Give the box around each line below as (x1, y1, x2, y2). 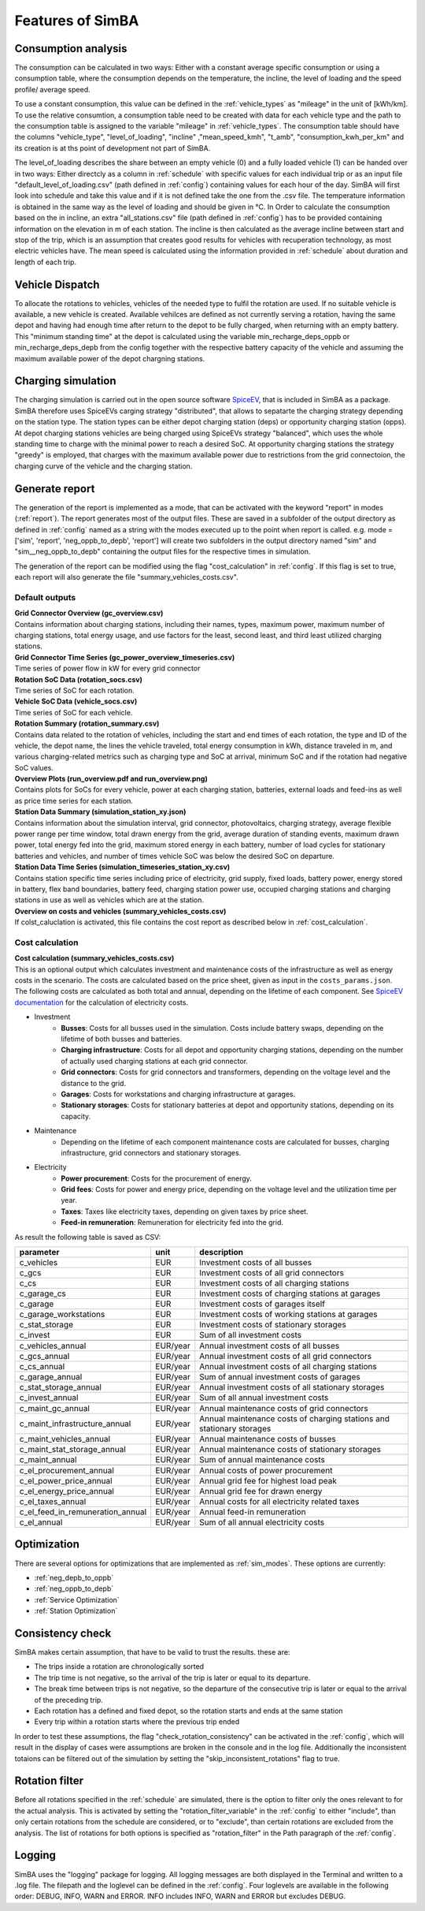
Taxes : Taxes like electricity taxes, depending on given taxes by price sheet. (61, 1207, 309, 1216)
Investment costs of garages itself (199, 1298, 326, 1309)
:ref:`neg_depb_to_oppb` (34, 1573, 114, 1582)
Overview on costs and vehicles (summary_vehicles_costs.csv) (14, 906, 227, 916)
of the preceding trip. (34, 1695, 104, 1704)
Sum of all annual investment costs (199, 1392, 329, 1403)
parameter (19, 1247, 60, 1258)
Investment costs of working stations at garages (199, 1309, 378, 1320)
